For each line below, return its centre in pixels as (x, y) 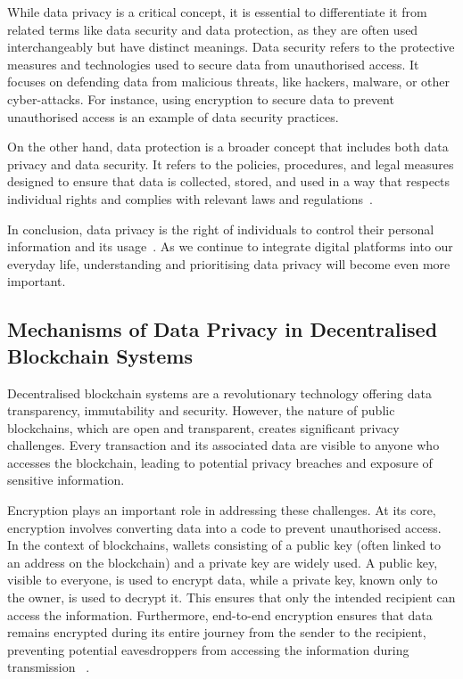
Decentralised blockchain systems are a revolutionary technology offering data (219, 393)
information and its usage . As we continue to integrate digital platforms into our (230, 246)
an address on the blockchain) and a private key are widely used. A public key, (223, 562)
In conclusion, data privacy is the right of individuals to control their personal (221, 229)
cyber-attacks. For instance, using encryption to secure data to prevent (201, 98)
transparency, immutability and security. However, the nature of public (201, 410)
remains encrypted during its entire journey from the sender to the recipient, (217, 632)
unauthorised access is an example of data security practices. (173, 116)
